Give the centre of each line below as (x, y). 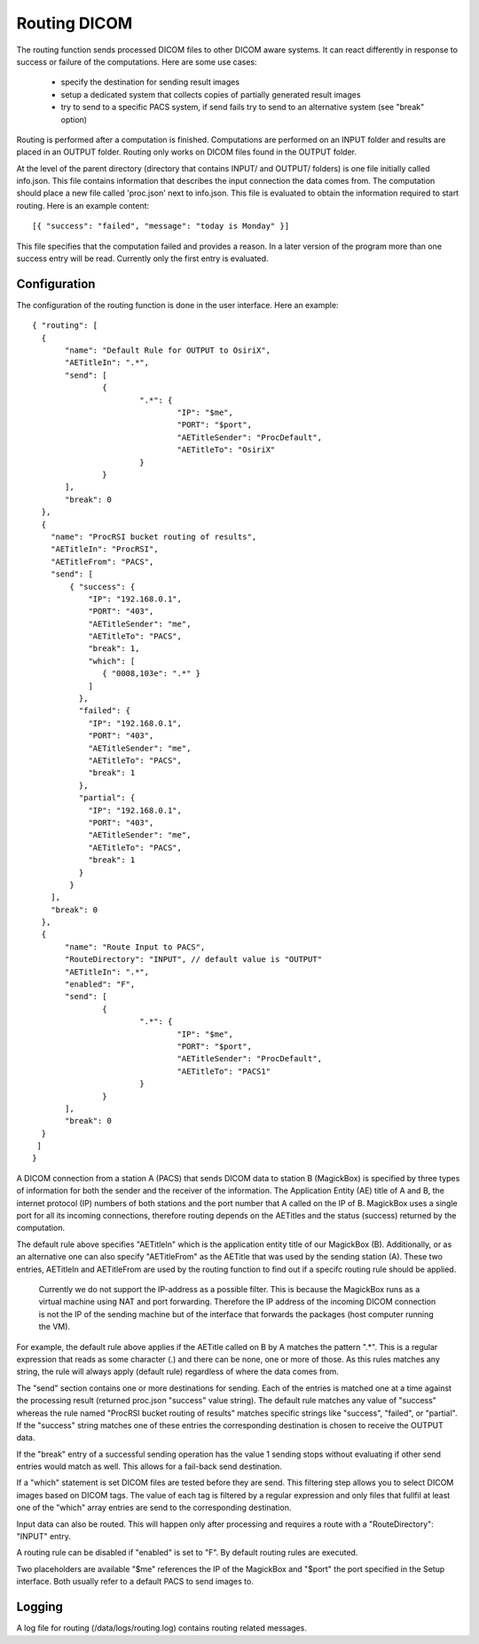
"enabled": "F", (100, 985)
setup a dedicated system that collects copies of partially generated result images (211, 94)
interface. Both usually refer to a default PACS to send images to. (135, 1582)
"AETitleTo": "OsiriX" (226, 450)
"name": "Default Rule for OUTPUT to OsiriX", (168, 350)
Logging (40, 1607)
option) (74, 119)
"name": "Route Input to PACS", (135, 947)
